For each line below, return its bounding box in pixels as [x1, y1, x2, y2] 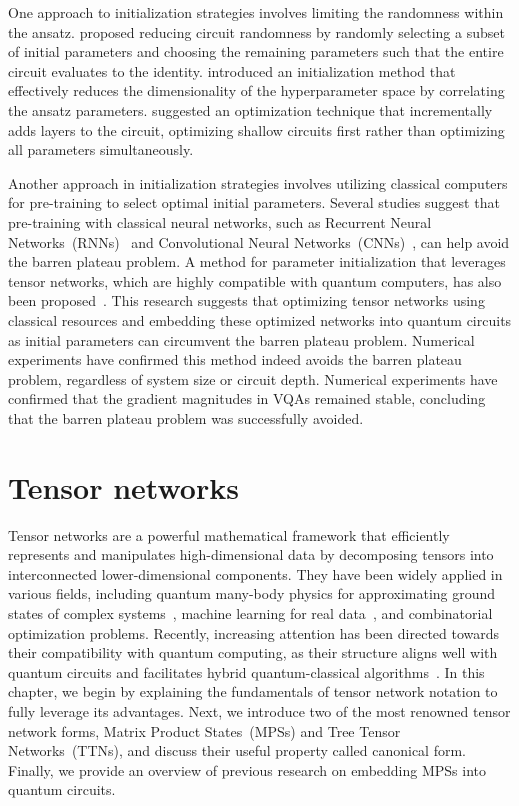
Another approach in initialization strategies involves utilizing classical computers [8, 172, 508, 193]
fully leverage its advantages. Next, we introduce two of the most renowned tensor [8, 700, 511, 721]
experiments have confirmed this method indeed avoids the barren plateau [8, 349, 462, 370]
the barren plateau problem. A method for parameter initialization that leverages [8, 251, 506, 272]
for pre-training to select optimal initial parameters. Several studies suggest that [8, 192, 500, 213]
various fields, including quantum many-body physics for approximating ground [8, 583, 496, 604]
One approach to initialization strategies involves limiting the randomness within [8, 2, 504, 22]
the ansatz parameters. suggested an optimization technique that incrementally [8, 99, 493, 120]
